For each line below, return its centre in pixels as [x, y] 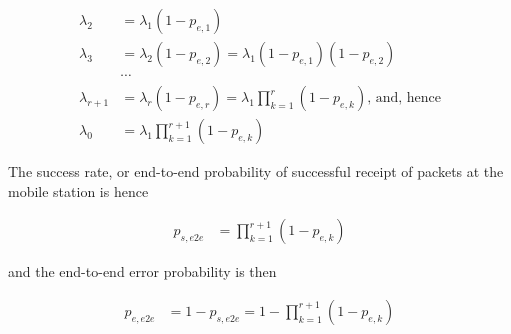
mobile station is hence [78, 190]
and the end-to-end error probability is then [142, 271]
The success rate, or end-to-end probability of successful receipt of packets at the [256, 171]
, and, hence [404, 98]
